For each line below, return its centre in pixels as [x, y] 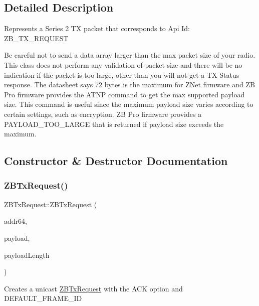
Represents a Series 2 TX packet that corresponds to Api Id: [97, 28]
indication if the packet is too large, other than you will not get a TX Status [122, 74]
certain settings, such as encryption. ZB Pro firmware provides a [103, 114]
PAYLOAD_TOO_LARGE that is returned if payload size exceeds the [114, 124]
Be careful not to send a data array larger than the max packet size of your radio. [130, 55]
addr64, [16, 221]
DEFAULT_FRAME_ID [43, 298]
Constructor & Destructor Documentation [116, 161]
